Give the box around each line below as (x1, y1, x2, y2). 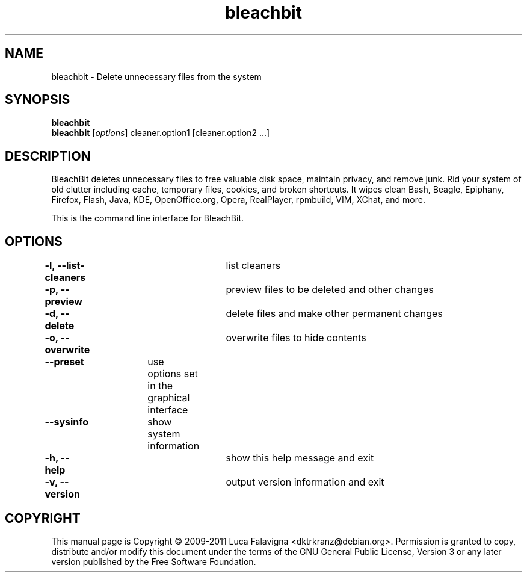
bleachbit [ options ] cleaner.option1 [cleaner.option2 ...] (51, 128, 270, 138)
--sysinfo (45, 416, 89, 428)
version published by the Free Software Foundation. (51, 556, 256, 567)
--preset (45, 356, 84, 368)
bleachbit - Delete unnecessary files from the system (51, 71, 262, 82)
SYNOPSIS (5, 92, 70, 108)
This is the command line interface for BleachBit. (51, 213, 244, 224)
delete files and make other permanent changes (226, 307, 443, 320)
